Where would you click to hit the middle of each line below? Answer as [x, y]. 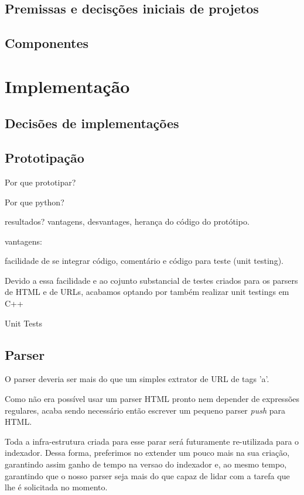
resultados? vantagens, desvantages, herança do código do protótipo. [127, 221]
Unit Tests [23, 323]
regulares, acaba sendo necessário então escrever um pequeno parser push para [145, 410]
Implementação [67, 86]
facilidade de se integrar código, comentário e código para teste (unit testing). [144, 261]
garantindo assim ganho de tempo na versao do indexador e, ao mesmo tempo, [146, 464]
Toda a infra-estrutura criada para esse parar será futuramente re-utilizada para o [152, 441]
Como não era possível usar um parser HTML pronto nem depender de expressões [152, 399]
